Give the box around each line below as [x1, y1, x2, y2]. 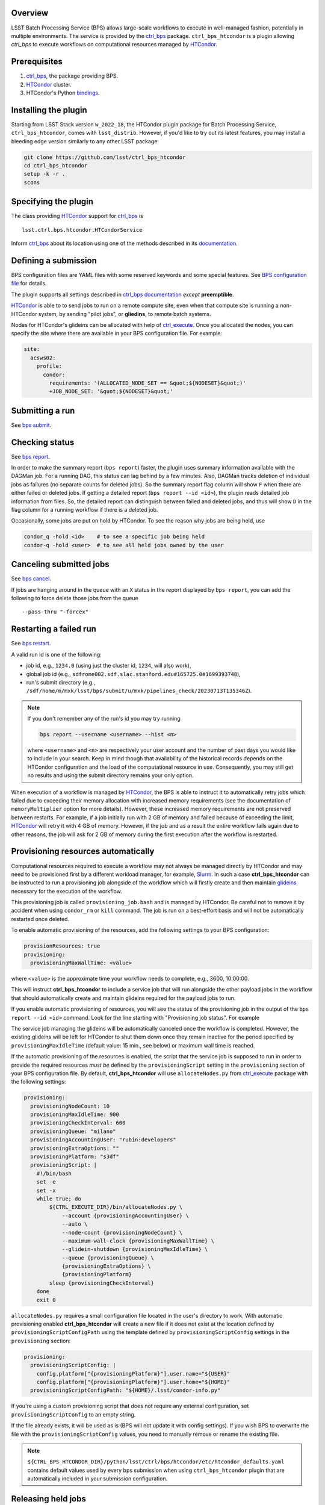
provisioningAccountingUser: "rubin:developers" [30, 1137, 177, 1143]
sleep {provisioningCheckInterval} [49, 1279, 155, 1286]
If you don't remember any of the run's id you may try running [27, 715, 181, 722]
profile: [36, 363, 63, 370]
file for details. [11, 280, 47, 287]
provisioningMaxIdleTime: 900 [30, 1111, 120, 1118]
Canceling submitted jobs [11, 559, 110, 569]
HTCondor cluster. [26, 81, 72, 88]
